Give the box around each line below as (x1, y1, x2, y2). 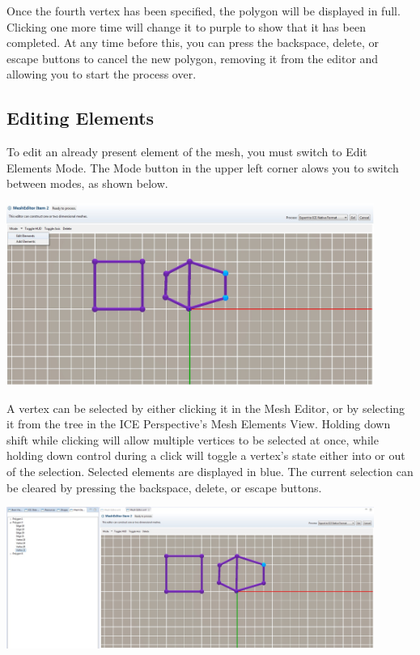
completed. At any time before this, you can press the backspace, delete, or (6, 34, 380, 51)
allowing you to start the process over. (6, 66, 197, 83)
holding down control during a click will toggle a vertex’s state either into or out (6, 447, 405, 464)
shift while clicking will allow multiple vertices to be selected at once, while (6, 431, 379, 448)
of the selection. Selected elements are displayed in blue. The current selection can (6, 462, 414, 479)
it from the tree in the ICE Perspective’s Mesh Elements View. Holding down (6, 415, 391, 432)
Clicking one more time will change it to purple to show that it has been (6, 18, 366, 35)
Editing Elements (6, 105, 155, 130)
